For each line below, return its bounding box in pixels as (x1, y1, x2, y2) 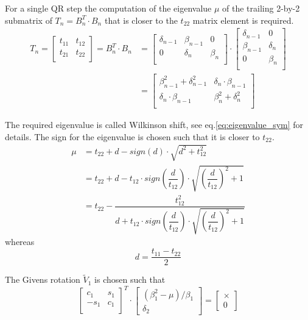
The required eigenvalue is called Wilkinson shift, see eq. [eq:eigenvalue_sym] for (5, 118, 304, 131)
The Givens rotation (5, 273, 80, 286)
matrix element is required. (192, 13, 294, 26)
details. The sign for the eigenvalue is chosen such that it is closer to (5, 130, 260, 143)
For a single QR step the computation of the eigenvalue (5, 2, 212, 14)
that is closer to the (104, 13, 178, 26)
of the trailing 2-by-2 (222, 2, 300, 14)
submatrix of (5, 13, 52, 26)
